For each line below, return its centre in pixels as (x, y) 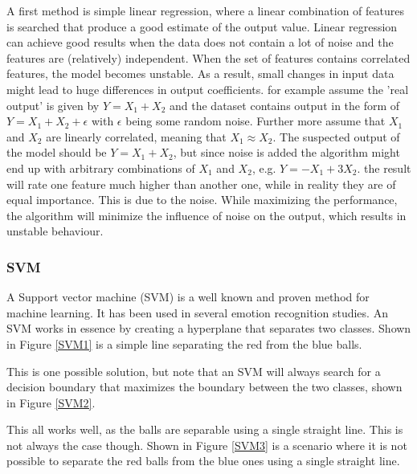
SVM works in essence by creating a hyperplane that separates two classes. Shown (209, 328)
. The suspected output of (336, 136)
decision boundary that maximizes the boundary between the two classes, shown (204, 387)
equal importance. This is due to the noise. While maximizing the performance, (202, 200)
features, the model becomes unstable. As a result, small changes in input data (200, 74)
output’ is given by (53, 105)
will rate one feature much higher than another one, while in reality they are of (201, 184)
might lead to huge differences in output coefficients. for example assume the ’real (208, 89)
